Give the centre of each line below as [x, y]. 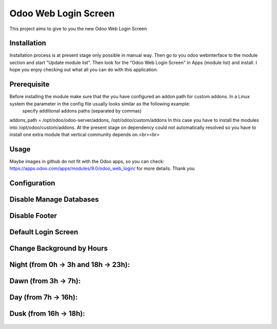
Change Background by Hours [58, 248]
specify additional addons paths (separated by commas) [82, 111]
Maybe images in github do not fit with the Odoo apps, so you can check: [87, 161]
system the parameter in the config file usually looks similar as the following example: [100, 104]
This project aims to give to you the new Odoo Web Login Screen [78, 29]
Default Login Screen [44, 232]
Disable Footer [33, 216]
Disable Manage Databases [54, 200]
